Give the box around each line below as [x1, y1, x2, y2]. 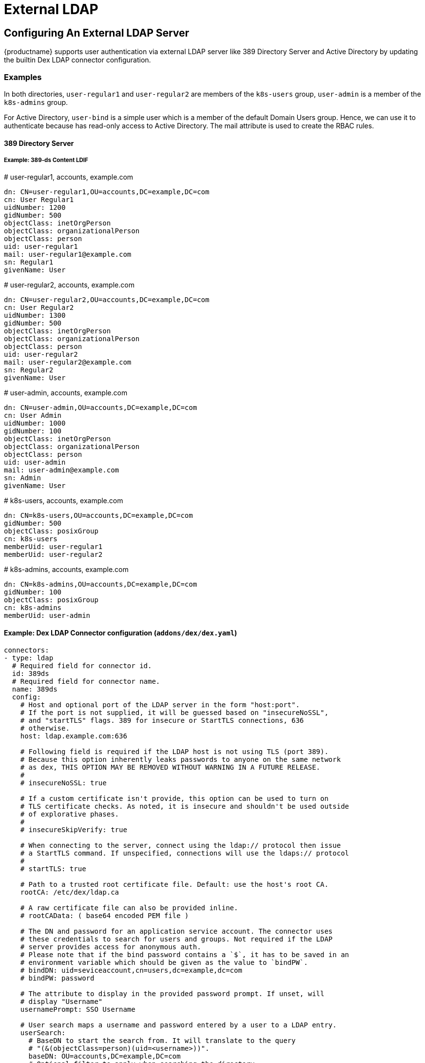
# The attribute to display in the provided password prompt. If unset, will [20, 989, 325, 998]
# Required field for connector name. [12, 677, 160, 685]
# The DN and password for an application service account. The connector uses [20, 927, 333, 935]
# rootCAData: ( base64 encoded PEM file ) [20, 911, 189, 920]
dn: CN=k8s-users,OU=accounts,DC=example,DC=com [4, 511, 193, 520]
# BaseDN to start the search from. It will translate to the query [28, 1036, 296, 1044]
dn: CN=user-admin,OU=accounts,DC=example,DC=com [4, 404, 197, 412]
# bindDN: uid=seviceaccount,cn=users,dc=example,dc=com [20, 966, 242, 974]
